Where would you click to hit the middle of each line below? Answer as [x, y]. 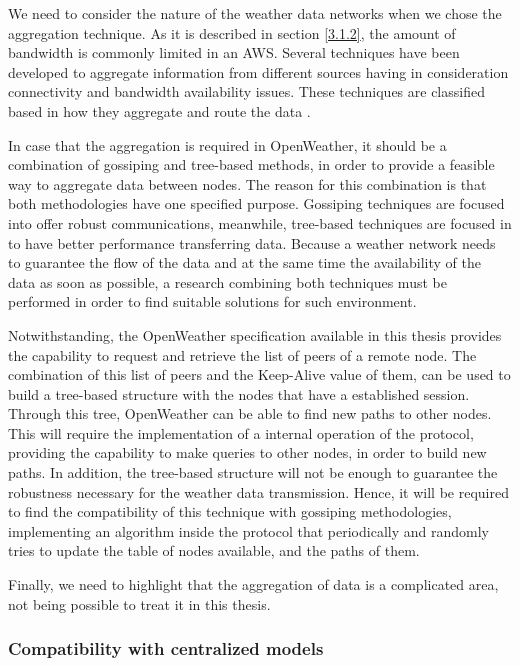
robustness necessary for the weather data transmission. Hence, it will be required [258, 491]
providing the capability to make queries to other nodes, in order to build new [247, 452]
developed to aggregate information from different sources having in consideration [258, 71]
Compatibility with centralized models [166, 648]
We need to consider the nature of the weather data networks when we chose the [255, 13]
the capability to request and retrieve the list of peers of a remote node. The [242, 354]
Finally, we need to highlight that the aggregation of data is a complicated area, [253, 584]
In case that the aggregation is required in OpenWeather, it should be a [227, 144]
